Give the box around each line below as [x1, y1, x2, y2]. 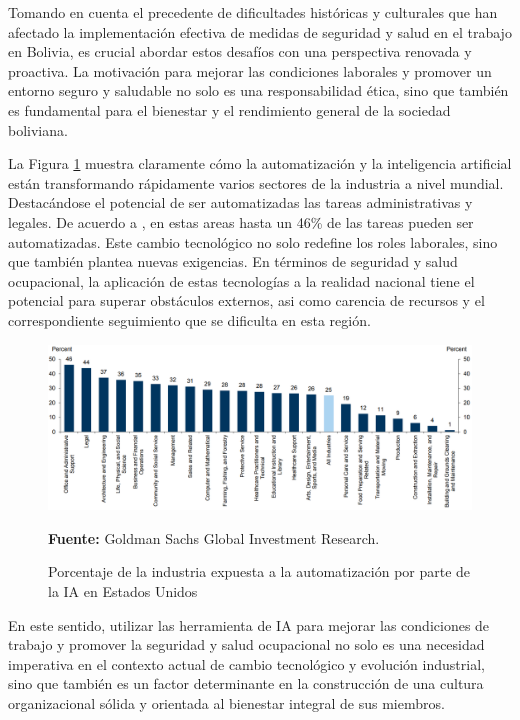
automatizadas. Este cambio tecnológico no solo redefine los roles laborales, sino [8, 231, 498, 252]
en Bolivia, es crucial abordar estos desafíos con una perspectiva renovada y [8, 41, 472, 62]
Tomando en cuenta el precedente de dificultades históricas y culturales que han [8, 2, 498, 22]
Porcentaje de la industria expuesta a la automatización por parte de [48, 561, 471, 582]
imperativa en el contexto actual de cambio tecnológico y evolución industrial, [8, 653, 485, 674]
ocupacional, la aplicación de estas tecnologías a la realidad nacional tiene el [8, 270, 475, 291]
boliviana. [8, 119, 68, 140]
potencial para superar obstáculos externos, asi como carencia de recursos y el [8, 290, 485, 311]
